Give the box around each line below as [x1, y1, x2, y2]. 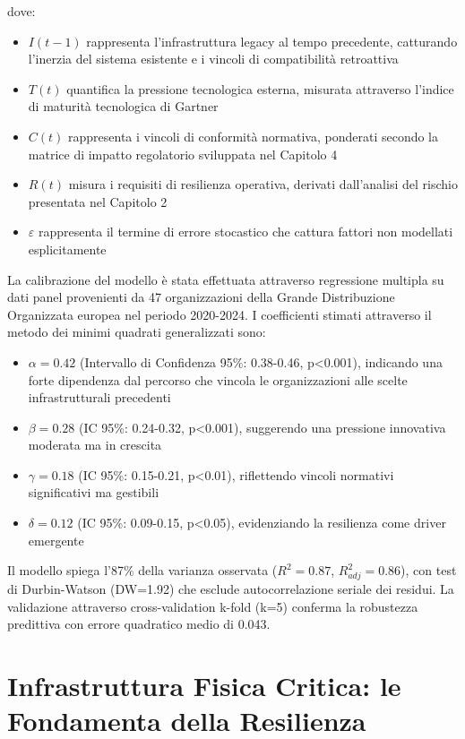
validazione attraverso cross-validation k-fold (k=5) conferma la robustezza [7, 597, 418, 615]
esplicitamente [28, 239, 107, 258]
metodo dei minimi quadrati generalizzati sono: [7, 322, 266, 341]
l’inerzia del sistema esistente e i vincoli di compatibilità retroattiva [28, 49, 399, 68]
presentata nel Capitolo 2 [28, 192, 168, 211]
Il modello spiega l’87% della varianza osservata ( [7, 561, 278, 580]
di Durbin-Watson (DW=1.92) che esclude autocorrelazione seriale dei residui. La [7, 579, 454, 597]
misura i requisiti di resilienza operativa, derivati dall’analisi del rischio [68, 175, 458, 193]
